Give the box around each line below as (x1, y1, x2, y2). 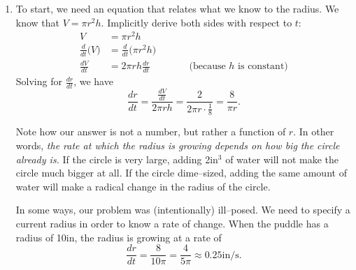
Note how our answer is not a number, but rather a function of (15, 124, 286, 139)
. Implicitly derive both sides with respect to (101, 15, 292, 29)
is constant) (238, 61, 288, 72)
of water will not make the (225, 151, 339, 166)
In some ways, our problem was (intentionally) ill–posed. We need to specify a (15, 202, 350, 217)
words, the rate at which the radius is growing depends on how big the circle (15, 138, 340, 153)
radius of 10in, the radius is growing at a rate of (15, 230, 222, 244)
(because (189, 61, 226, 72)
